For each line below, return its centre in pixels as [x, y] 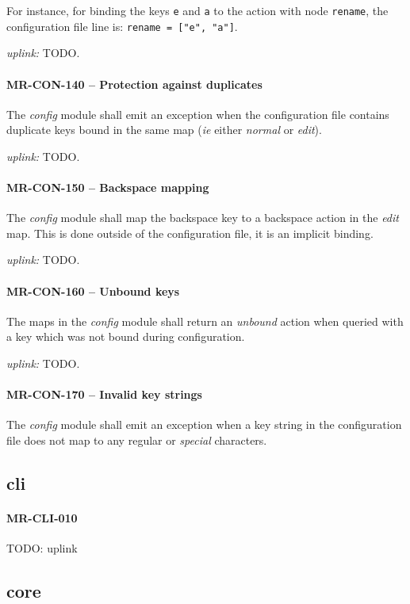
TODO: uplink [42, 548]
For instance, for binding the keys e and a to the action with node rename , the [197, 10]
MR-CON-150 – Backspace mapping [108, 187]
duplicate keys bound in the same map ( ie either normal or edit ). [164, 130]
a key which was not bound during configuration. [126, 336]
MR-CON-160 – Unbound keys [93, 291]
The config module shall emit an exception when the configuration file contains [198, 114]
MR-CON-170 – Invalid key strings [104, 394]
